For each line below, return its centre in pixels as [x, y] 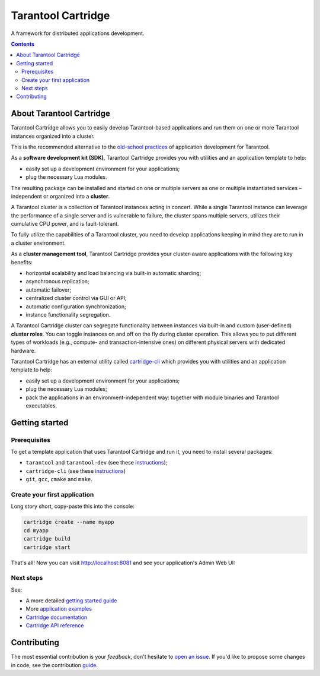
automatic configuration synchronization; [76, 307]
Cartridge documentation [57, 617]
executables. [41, 405]
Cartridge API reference [55, 626]
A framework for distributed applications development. [78, 33]
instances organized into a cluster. [53, 136]
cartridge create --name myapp [69, 522]
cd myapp [36, 530]
